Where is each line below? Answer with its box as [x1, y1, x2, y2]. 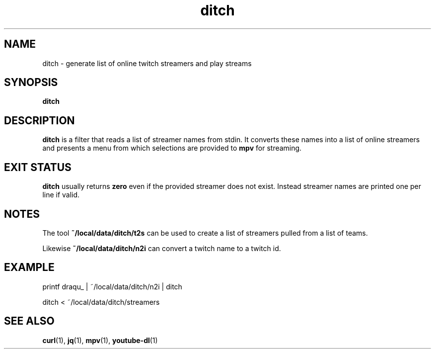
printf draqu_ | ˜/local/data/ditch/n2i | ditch [42, 282, 182, 291]
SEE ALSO [4, 315, 55, 328]
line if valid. [42, 190, 80, 199]
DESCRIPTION [4, 114, 75, 127]
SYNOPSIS [4, 76, 58, 89]
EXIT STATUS [4, 161, 72, 174]
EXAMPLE [4, 261, 55, 274]
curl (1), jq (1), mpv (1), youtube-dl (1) [42, 336, 158, 345]
